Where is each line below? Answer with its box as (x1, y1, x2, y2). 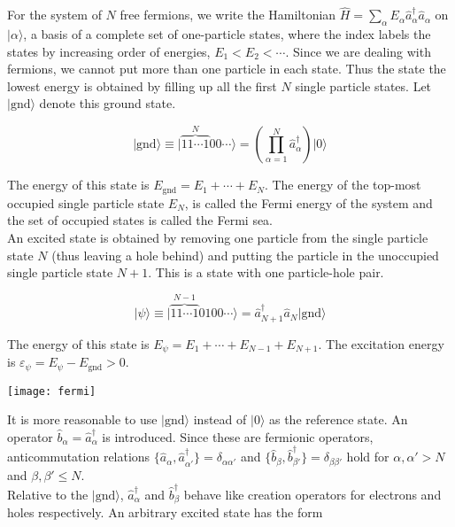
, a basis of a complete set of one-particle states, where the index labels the (23, 25, 431, 43)
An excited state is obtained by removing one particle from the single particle (7, 229, 428, 247)
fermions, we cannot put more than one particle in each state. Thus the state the (7, 59, 446, 78)
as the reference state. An (268, 410, 408, 429)
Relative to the (7, 484, 89, 503)
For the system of (7, 5, 102, 24)
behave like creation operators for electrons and (183, 484, 442, 503)
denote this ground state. (39, 94, 176, 112)
